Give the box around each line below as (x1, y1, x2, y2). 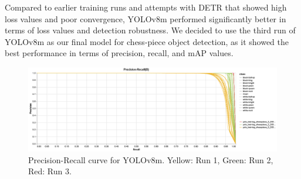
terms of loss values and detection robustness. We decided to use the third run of (5, 24, 296, 36)
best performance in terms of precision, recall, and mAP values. (5, 47, 234, 59)
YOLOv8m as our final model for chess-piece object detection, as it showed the (5, 35, 289, 47)
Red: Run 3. (28, 165, 72, 177)
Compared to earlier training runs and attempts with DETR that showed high (5, 1, 287, 13)
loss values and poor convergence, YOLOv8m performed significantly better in (5, 12, 286, 25)
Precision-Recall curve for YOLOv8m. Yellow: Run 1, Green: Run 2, (28, 153, 273, 166)
